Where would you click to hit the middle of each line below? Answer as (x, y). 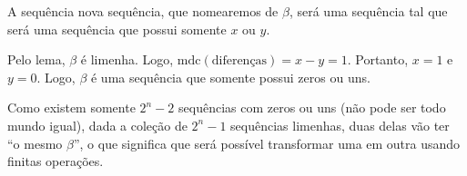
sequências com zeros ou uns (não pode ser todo (312, 108)
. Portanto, (378, 59)
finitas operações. (56, 161)
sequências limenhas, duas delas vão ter (340, 125)
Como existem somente (71, 108)
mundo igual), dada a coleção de (97, 125)
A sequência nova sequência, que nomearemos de (143, 11)
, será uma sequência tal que (368, 11)
